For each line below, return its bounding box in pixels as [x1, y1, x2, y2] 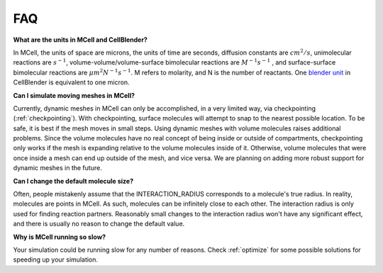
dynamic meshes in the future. [13, 164, 102, 172]
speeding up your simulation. [13, 255, 99, 264]
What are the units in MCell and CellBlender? [13, 35, 148, 44]
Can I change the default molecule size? [13, 177, 134, 185]
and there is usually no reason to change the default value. [13, 220, 185, 228]
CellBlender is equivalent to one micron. [13, 78, 131, 87]
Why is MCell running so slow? [13, 233, 106, 241]
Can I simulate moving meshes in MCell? [13, 91, 135, 99]
